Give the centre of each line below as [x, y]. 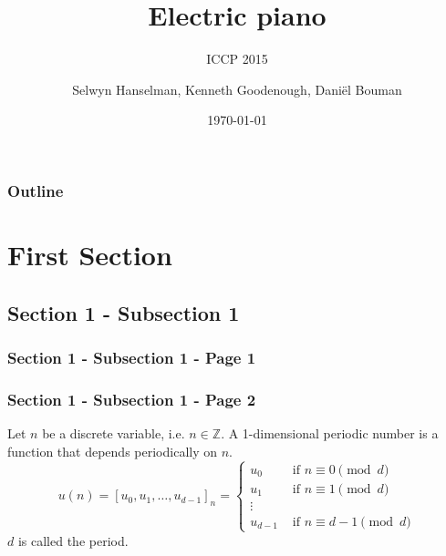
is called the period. [73, 540]
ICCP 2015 [237, 59]
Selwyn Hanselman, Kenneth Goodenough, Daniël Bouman [237, 89]
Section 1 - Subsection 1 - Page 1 [132, 357]
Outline [36, 190]
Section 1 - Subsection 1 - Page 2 [132, 399]
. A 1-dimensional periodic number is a [330, 433]
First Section [90, 255]
